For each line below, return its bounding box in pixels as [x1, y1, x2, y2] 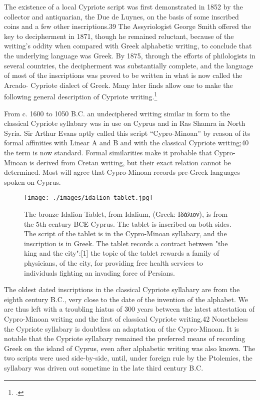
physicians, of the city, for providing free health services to [24, 257, 203, 268]
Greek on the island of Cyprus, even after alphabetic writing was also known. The [4, 343, 255, 353]
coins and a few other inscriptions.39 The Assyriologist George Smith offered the [4, 21, 251, 31]
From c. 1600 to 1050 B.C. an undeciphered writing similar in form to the [4, 108, 230, 118]
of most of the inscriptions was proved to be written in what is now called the [4, 70, 242, 80]
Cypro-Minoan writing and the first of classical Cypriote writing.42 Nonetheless [4, 313, 248, 324]
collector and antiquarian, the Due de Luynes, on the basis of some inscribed [4, 11, 239, 21]
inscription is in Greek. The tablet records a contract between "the [24, 238, 228, 248]
